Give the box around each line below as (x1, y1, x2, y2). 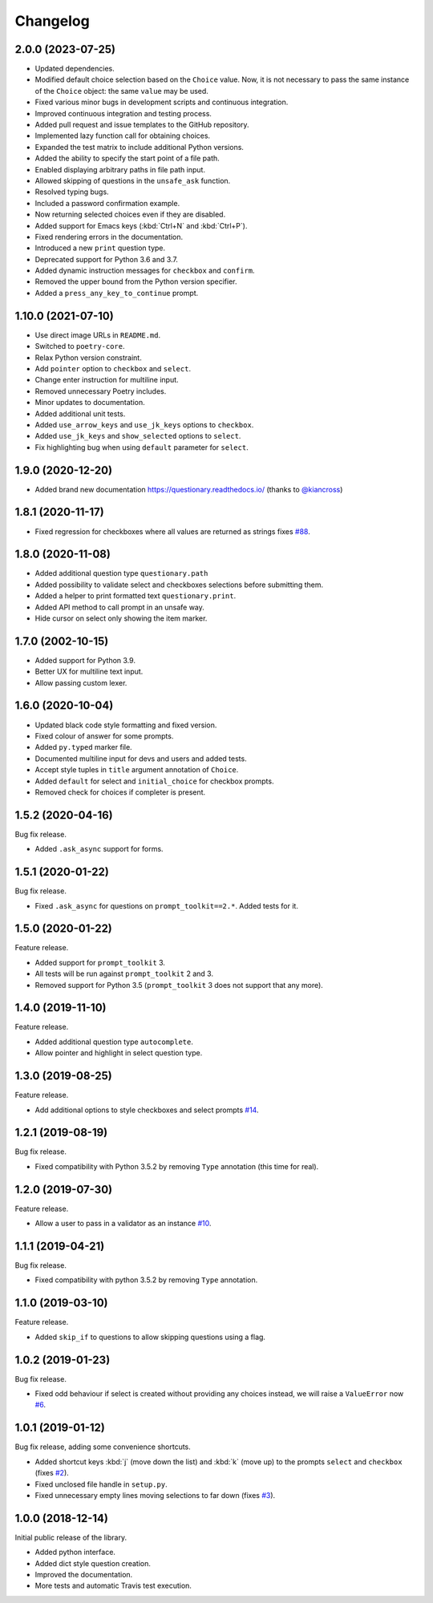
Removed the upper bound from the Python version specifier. (34, 277, 237, 286)
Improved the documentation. (34, 1569, 133, 1579)
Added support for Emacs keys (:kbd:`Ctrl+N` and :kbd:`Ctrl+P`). (34, 221, 248, 230)
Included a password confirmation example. (34, 198, 180, 208)
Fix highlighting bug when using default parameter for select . (34, 442, 249, 452)
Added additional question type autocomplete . (34, 1037, 194, 1046)
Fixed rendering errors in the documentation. (34, 232, 184, 241)
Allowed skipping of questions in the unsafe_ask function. (34, 176, 231, 185)
